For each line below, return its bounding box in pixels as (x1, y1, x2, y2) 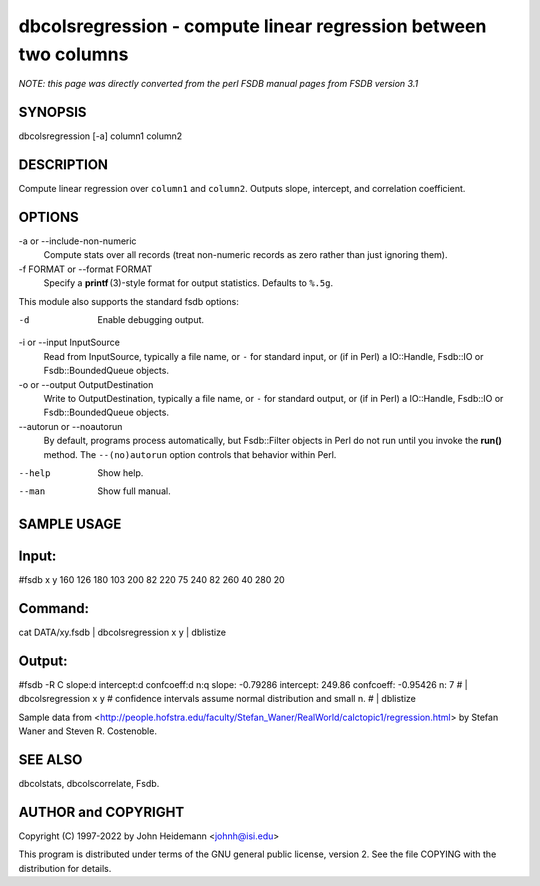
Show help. (97, 466, 144, 479)
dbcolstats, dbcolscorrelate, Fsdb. (18, 778, 160, 790)
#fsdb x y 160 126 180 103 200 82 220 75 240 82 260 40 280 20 (18, 574, 285, 586)
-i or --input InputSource (18, 336, 120, 349)
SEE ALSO (18, 751, 83, 769)
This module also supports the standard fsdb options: (18, 295, 239, 307)
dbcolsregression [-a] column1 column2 (18, 130, 183, 142)
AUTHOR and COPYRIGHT (18, 803, 185, 820)
